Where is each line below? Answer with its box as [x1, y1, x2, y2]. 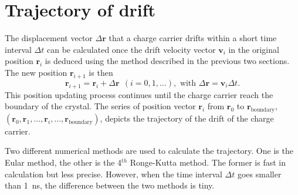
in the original [228, 43, 279, 55]
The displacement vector [5, 32, 93, 44]
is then [89, 66, 113, 78]
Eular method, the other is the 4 [5, 156, 122, 169]
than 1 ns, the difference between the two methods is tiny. [5, 179, 215, 191]
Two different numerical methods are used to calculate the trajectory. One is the [5, 144, 293, 157]
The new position [5, 66, 67, 78]
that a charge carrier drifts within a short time [109, 32, 277, 44]
